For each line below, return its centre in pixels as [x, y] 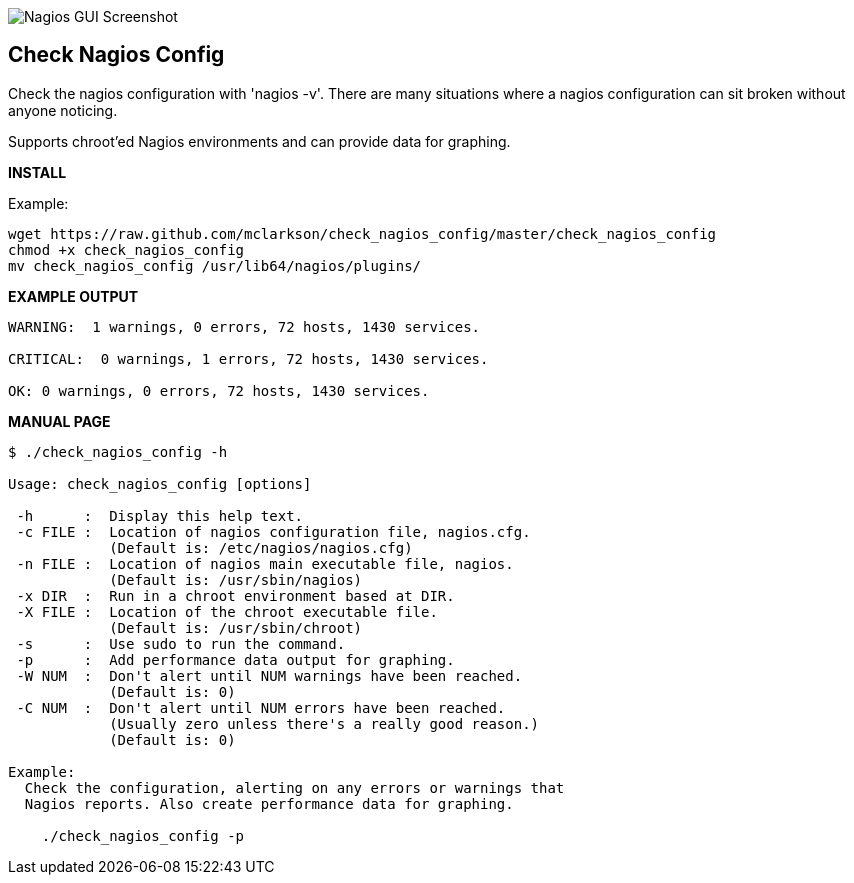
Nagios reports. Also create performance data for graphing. [269, 803]
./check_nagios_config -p [143, 835]
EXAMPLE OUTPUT [73, 296]
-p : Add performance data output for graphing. [235, 659]
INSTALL [37, 172]
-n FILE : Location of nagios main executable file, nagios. [265, 563]
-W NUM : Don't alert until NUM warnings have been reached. [269, 675]
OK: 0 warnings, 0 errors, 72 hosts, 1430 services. [219, 390]
